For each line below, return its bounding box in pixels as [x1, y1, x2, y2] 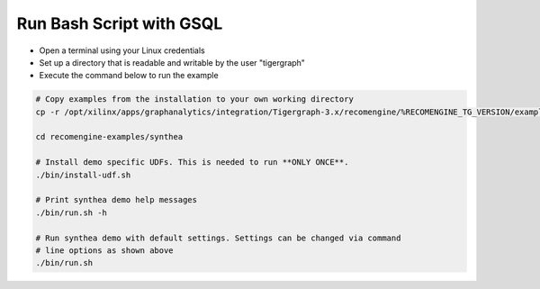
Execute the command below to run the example [39, 70, 220, 81]
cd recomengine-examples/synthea [35, 131, 184, 142]
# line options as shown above [35, 246, 175, 256]
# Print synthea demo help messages [35, 194, 198, 205]
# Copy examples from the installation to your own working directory [35, 95, 355, 104]
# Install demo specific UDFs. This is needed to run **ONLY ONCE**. [35, 158, 349, 167]
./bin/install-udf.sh [35, 169, 131, 180]
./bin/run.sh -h [35, 207, 108, 218]
